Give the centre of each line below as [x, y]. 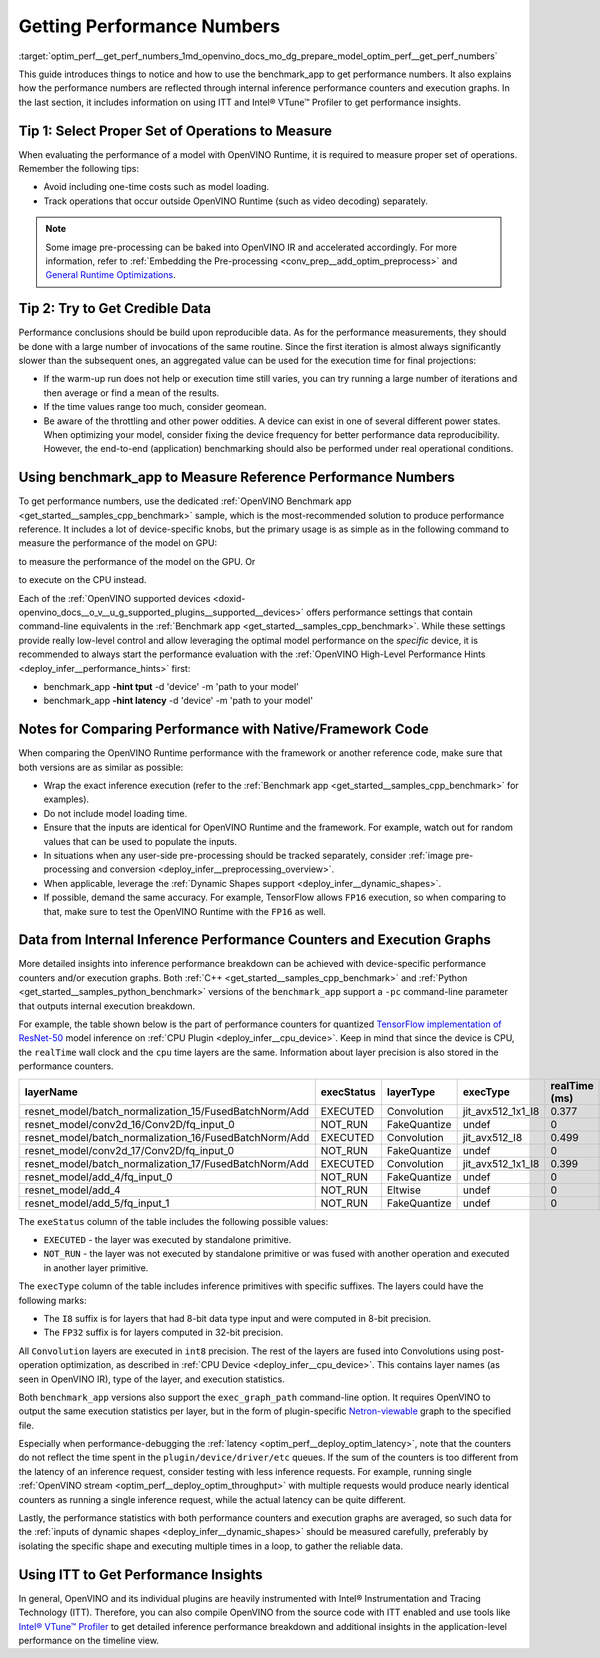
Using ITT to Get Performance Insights [141, 1574]
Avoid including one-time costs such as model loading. [156, 187]
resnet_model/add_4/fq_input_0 [99, 1177]
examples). [66, 799]
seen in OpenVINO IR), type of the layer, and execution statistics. [151, 1379]
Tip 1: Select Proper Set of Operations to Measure [175, 130]
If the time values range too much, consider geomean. [155, 407]
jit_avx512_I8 [492, 1137]
